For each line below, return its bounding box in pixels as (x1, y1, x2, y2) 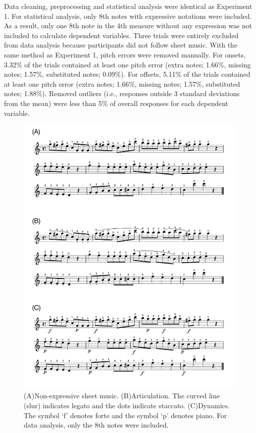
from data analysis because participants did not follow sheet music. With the (4, 40, 238, 50)
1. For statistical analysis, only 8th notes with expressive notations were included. (4, 10, 252, 21)
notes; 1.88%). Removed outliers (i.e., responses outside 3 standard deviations (4, 88, 240, 99)
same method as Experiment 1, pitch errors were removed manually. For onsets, (4, 49, 246, 59)
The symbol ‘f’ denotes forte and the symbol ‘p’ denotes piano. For (24, 410, 227, 420)
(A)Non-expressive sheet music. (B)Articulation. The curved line (24, 390, 220, 401)
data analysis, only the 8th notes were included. (24, 420, 169, 430)
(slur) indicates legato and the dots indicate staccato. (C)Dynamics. (24, 400, 230, 411)
